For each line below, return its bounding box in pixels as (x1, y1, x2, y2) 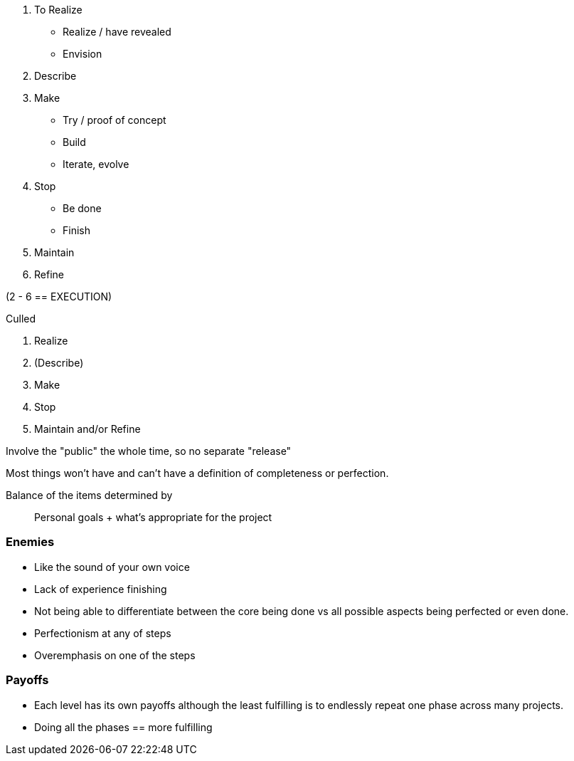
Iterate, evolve (63, 158, 129, 170)
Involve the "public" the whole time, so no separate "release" (6, 445, 292, 457)
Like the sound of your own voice (34, 560, 190, 573)
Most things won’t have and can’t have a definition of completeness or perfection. (6, 467, 389, 479)
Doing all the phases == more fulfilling (34, 720, 213, 733)
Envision (63, 48, 102, 60)
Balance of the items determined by (6, 489, 173, 501)
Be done (63, 202, 102, 214)
